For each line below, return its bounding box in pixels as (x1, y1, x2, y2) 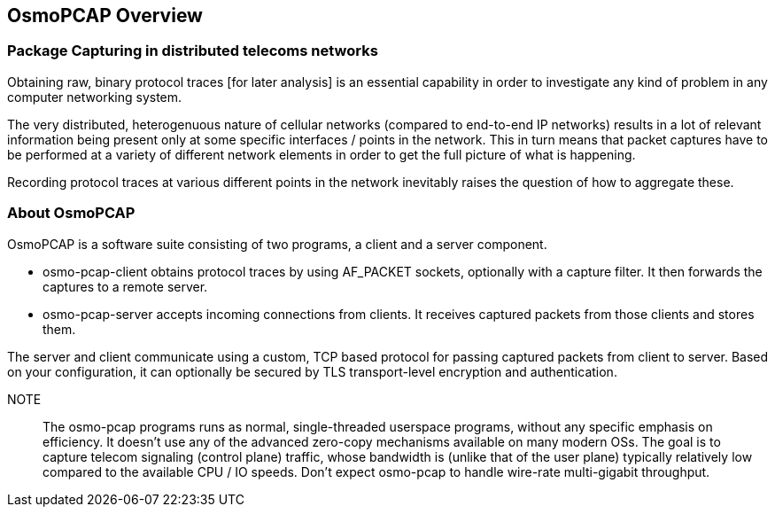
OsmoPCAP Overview (7, 4, 203, 27)
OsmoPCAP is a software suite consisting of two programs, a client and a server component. (7, 236, 547, 252)
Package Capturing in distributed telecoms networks (7, 42, 378, 60)
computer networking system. (7, 89, 182, 105)
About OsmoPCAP (7, 204, 136, 222)
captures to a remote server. (43, 278, 208, 294)
